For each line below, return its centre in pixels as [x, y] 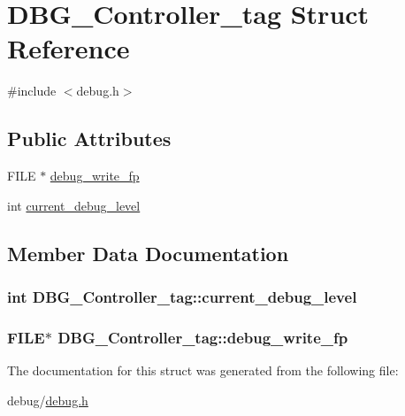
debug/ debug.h [48, 400]
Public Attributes [89, 139]
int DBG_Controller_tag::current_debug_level [182, 297]
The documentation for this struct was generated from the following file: [203, 370]
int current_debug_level [74, 205]
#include [32, 91]
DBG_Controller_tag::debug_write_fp [203, 337]
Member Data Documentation [148, 253]
